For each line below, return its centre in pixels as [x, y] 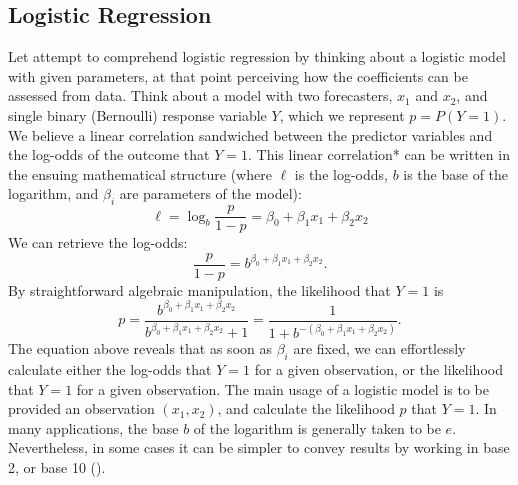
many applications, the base [93, 427]
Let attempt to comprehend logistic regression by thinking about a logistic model [257, 56]
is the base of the [456, 173]
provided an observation [81, 408]
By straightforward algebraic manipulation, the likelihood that [199, 289]
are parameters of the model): [210, 193]
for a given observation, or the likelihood [378, 369]
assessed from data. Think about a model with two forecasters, [200, 95]
